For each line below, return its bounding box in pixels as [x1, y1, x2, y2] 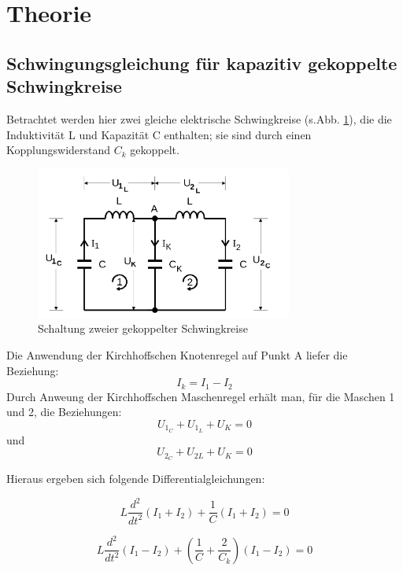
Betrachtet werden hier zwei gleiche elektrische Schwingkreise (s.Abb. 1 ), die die [6, 110, 392, 127]
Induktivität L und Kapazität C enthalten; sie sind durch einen [6, 126, 312, 142]
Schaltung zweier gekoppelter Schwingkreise [38, 320, 248, 337]
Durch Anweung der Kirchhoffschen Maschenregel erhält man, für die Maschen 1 [6, 388, 395, 404]
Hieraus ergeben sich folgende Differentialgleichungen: [6, 470, 265, 487]
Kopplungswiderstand [6, 142, 111, 158]
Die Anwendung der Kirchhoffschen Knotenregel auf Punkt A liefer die [6, 346, 348, 363]
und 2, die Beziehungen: [6, 403, 122, 420]
